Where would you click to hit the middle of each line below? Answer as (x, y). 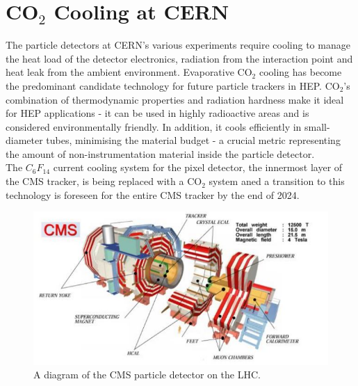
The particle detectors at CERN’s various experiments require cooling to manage (178, 45)
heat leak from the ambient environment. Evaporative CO (129, 72)
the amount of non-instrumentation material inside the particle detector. (160, 153)
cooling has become (300, 72)
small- (317, 126)
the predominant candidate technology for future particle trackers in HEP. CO (173, 85)
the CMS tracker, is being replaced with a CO (104, 181)
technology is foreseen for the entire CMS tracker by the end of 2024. (153, 194)
